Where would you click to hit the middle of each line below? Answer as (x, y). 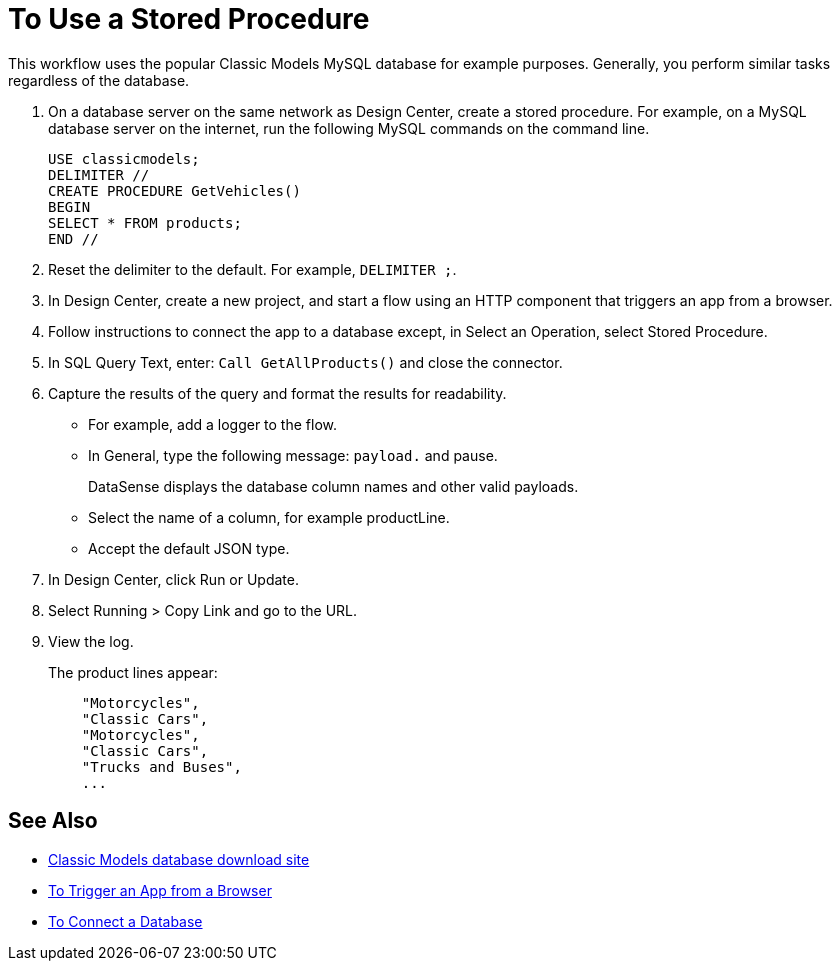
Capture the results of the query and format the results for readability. (277, 393)
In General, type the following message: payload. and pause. (293, 455)
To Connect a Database (125, 921)
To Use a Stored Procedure (189, 19)
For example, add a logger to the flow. (212, 424)
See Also (53, 821)
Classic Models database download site (179, 859)
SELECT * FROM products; (145, 222)
